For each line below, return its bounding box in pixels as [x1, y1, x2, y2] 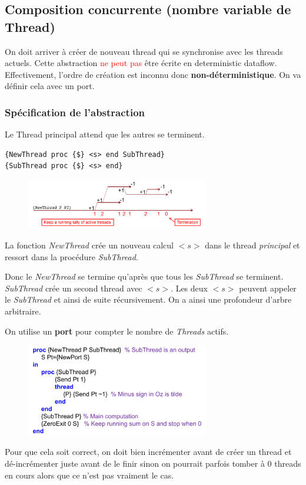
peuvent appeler [239, 281, 297, 294]
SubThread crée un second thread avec [5, 281, 142, 294]
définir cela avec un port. [5, 80, 95, 92]
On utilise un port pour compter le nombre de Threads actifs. [5, 325, 229, 337]
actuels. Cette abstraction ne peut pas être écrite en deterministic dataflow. [5, 57, 277, 69]
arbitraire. [5, 304, 41, 317]
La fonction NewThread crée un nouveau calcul [5, 238, 174, 251]
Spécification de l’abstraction [5, 104, 145, 119]
